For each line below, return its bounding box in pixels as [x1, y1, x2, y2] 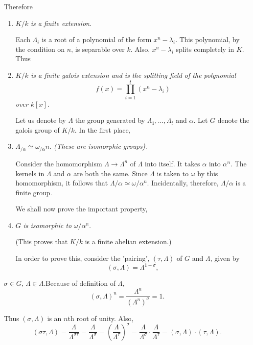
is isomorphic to [23, 220, 72, 230]
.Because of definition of [44, 278, 116, 288]
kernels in [15, 168, 45, 178]
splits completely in [176, 44, 234, 54]
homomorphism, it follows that [15, 178, 108, 188]
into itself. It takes [145, 158, 200, 168]
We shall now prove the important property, [15, 204, 148, 214]
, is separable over [71, 44, 125, 54]
